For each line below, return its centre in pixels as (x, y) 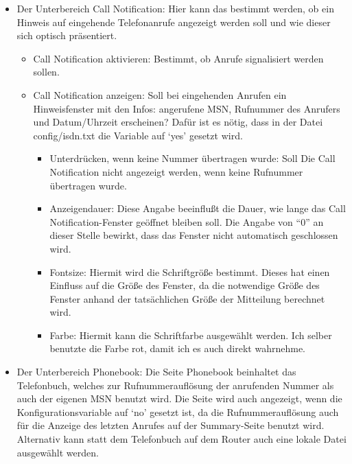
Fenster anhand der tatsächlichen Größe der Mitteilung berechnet (187, 298)
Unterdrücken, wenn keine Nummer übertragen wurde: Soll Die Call (192, 158)
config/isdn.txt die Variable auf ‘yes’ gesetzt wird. (138, 135)
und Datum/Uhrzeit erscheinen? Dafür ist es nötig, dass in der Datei (178, 122)
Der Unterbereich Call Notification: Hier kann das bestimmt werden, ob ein (175, 8)
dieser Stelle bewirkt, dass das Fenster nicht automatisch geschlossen (194, 235)
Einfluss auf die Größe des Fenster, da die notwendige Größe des (185, 285)
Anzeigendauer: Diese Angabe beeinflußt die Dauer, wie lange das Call (198, 208)
